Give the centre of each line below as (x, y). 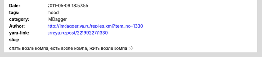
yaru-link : (19, 33)
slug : (14, 39)
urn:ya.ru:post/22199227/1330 (78, 33)
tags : (14, 13)
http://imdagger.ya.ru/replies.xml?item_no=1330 (95, 26)
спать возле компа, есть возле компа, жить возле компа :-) (71, 48)
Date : (15, 6)
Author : (17, 26)
